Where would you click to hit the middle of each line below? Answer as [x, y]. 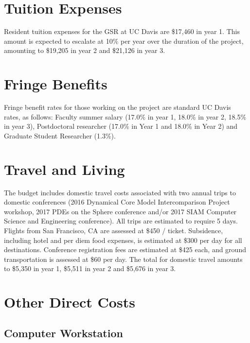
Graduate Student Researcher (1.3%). [60, 135]
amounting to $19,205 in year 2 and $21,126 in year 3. [85, 50]
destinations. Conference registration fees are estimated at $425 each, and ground [125, 249]
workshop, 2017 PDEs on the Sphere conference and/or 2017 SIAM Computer [120, 211]
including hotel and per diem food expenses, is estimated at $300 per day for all [123, 240]
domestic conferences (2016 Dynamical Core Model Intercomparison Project [117, 202]
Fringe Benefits [56, 84]
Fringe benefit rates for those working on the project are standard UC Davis [117, 107]
